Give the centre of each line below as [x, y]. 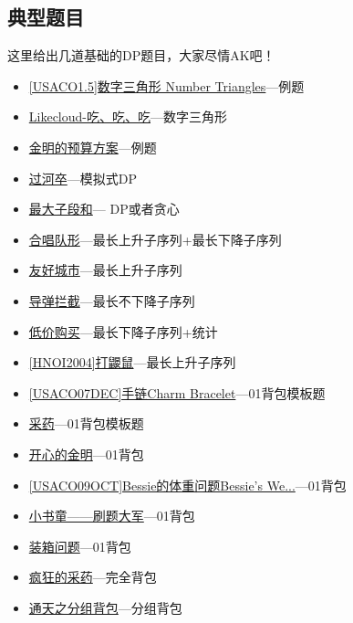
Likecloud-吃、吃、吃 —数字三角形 [128, 116]
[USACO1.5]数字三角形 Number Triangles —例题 [166, 85]
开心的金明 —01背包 [86, 454]
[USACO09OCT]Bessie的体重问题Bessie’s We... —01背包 [187, 485]
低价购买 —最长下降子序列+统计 [123, 331]
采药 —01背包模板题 [86, 423]
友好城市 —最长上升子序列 [105, 270]
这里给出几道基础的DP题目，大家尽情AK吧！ [141, 55]
